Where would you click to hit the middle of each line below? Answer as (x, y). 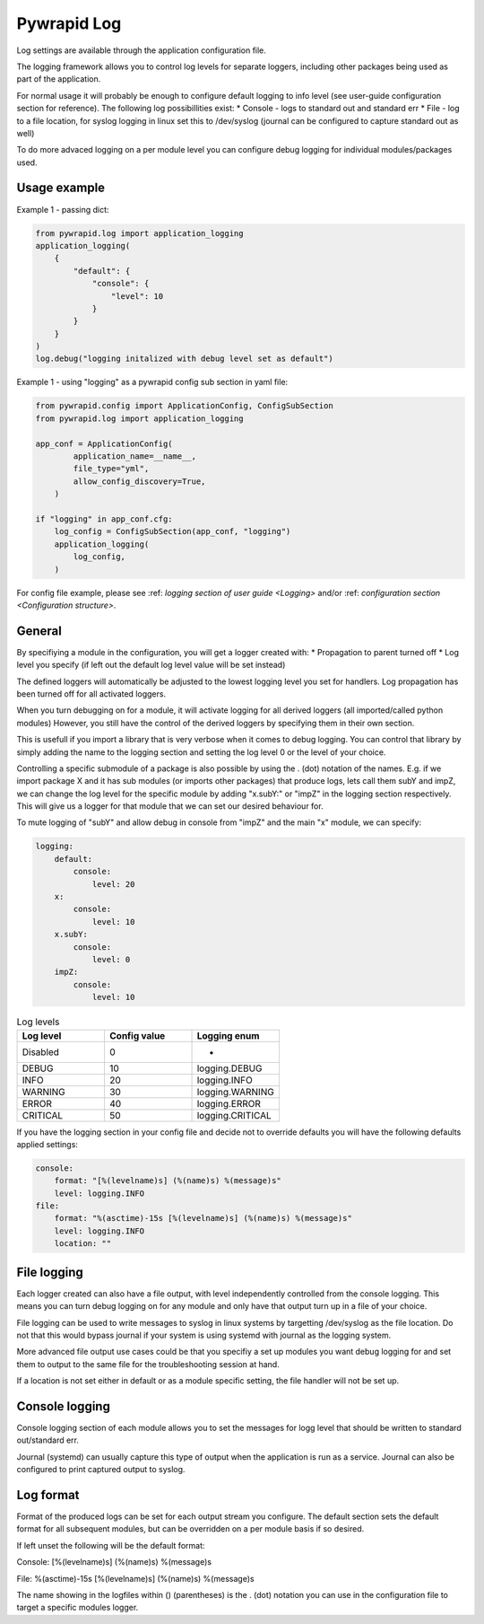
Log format (48, 1495)
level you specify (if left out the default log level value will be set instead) (151, 665)
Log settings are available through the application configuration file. (141, 50)
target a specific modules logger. (78, 1608)
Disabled (41, 1052)
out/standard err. (48, 1440)
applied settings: (47, 1144)
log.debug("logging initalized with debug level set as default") (184, 359)
